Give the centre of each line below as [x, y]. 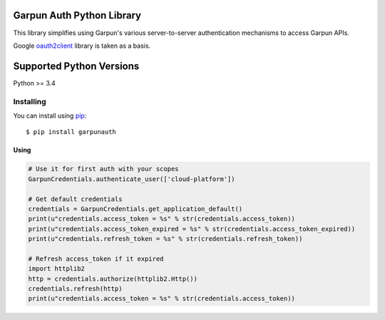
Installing [30, 101]
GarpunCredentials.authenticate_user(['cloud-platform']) [132, 179]
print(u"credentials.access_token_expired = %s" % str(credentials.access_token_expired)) [192, 229]
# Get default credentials [75, 199]
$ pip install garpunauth [71, 132]
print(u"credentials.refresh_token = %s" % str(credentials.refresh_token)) [165, 239]
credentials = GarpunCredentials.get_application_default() [135, 209]
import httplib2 [57, 269]
